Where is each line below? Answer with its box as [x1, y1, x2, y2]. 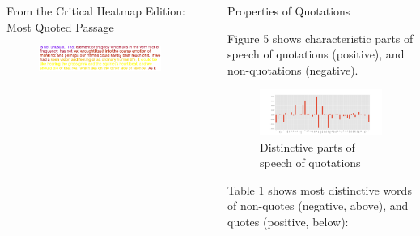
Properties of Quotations [227, 2, 350, 19]
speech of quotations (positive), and [227, 45, 405, 62]
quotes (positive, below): [227, 212, 349, 230]
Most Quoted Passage [6, 18, 114, 35]
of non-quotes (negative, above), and [227, 197, 409, 214]
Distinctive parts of [260, 138, 355, 155]
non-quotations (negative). [227, 61, 358, 78]
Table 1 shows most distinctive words [227, 181, 412, 198]
